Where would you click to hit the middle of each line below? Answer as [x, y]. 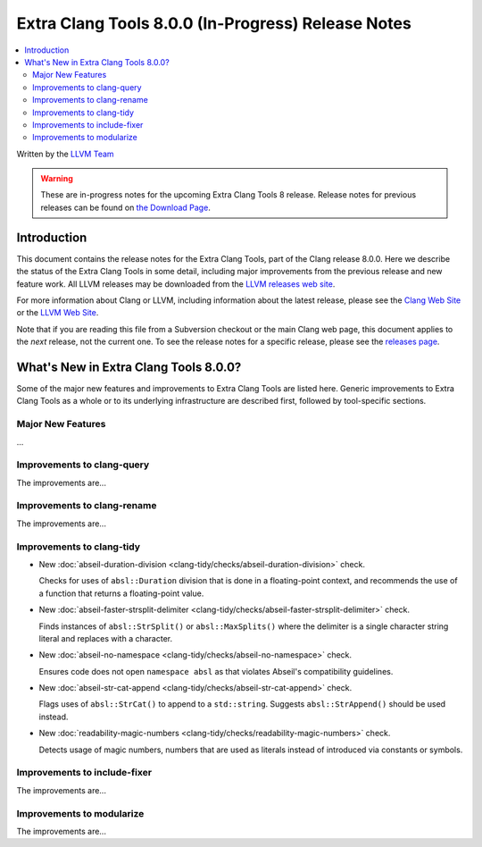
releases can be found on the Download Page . [126, 207]
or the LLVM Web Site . [58, 313]
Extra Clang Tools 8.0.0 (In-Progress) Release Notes [214, 23]
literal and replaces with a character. [106, 638]
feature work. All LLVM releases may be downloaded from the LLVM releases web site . [176, 284]
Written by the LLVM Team [66, 154]
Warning [57, 179]
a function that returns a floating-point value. [121, 593]
